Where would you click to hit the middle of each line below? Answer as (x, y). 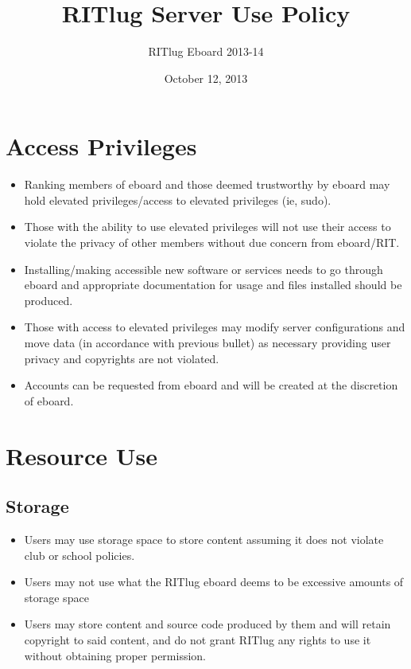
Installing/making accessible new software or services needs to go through (204, 269)
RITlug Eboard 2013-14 (206, 51)
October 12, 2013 (206, 78)
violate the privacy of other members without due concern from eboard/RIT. (212, 243)
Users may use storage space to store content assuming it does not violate (204, 539)
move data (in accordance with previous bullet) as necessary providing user (207, 342)
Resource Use (81, 455)
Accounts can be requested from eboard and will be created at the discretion (211, 385)
